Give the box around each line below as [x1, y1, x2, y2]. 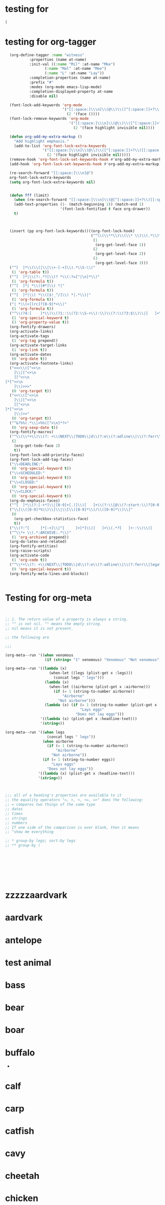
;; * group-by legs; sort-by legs [5, 838, 76, 843]
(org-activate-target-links [9, 343, 67, 347]
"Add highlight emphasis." [14, 139, 69, 143]
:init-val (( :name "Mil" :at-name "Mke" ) [29, 61, 115, 67]
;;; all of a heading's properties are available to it [5, 793, 122, 798]
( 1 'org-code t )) [11, 557, 48, 562]
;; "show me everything [5, 830, 54, 834]
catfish [5, 1125, 34, 1136]
